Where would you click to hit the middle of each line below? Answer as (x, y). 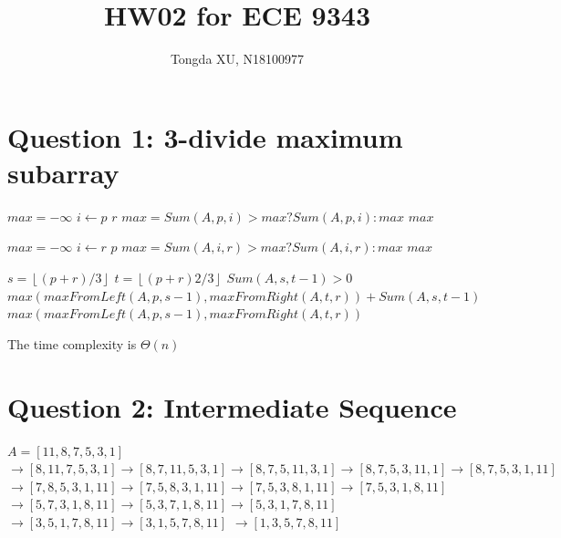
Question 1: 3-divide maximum (205, 136)
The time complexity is (72, 343)
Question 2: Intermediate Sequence (232, 406)
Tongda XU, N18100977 (237, 59)
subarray (63, 172)
